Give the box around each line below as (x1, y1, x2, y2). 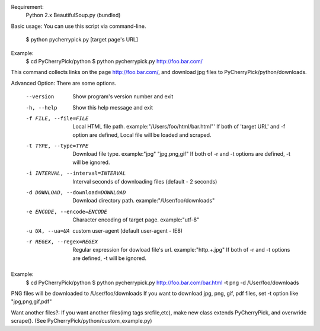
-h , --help (25, 104, 57, 111)
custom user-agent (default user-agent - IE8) (72, 227, 183, 234)
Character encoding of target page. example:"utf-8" (72, 216, 200, 223)
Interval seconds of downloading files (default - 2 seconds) (72, 178, 217, 185)
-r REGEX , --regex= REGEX (25, 238, 98, 245)
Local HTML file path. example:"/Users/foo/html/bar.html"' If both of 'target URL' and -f (72, 123, 286, 130)
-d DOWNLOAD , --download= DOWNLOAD (25, 189, 126, 196)
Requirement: (11, 4, 44, 10)
